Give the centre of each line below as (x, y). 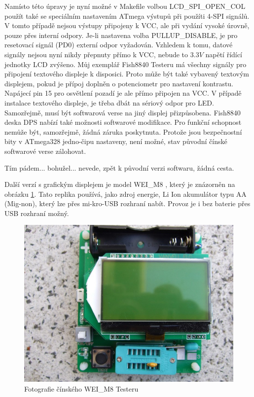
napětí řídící (224, 54)
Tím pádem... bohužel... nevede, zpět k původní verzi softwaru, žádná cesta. (119, 167)
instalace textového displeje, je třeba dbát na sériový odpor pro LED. (109, 102)
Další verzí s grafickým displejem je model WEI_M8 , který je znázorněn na (120, 184)
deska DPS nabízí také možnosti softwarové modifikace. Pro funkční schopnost (123, 122)
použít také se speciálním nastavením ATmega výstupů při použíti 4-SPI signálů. (127, 16)
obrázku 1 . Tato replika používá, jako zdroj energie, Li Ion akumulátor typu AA (126, 194)
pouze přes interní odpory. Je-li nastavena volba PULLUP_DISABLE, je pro (121, 35)
